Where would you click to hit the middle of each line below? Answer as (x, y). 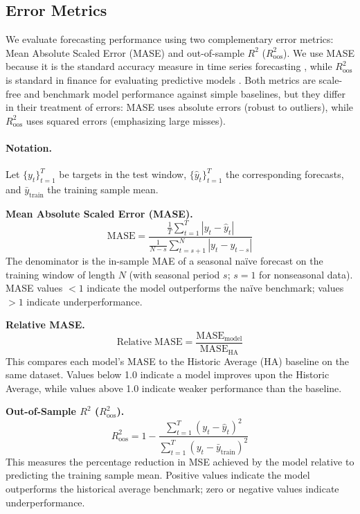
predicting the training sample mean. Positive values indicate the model (158, 475)
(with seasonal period (174, 274)
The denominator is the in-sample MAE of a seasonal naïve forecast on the (164, 261)
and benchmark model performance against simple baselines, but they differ (184, 93)
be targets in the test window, (123, 174)
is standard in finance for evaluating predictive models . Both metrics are (161, 79)
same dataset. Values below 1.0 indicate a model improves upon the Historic (168, 374)
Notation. (29, 147)
